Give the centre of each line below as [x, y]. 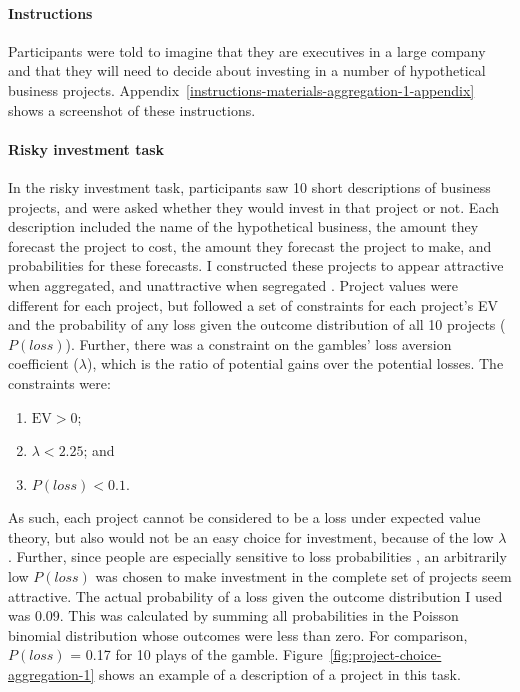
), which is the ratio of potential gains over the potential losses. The [295, 363]
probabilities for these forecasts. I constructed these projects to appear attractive [256, 265]
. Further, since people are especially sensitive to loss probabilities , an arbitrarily [257, 556]
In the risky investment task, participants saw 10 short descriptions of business [249, 186]
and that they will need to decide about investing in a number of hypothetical [247, 70]
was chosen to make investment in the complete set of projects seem [303, 576]
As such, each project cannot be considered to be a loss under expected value [244, 517]
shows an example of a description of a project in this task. [280, 674]
